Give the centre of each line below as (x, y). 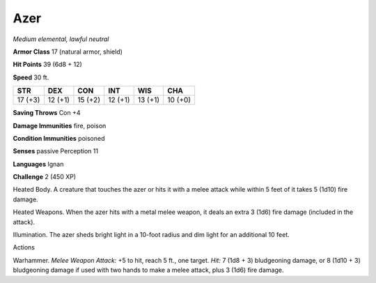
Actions (24, 247)
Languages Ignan (38, 164)
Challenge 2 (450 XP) (45, 177)
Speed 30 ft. (31, 77)
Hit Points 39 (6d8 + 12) (48, 64)
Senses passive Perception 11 (56, 151)
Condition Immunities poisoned (59, 138)
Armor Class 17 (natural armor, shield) (68, 52)
